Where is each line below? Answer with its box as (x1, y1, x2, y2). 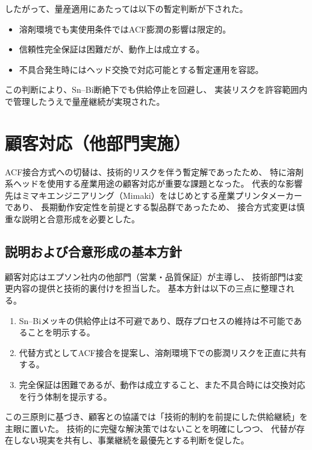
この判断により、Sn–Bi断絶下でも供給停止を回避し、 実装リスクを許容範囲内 (5, 83, 308, 96)
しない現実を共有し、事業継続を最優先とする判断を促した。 (13, 434, 249, 446)
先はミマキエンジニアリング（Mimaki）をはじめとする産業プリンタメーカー (5, 189, 302, 201)
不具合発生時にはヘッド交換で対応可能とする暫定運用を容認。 (19, 63, 264, 75)
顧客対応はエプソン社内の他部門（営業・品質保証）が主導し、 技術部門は (5, 270, 295, 283)
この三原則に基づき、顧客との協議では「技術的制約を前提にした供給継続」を (5, 410, 308, 423)
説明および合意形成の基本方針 (5, 242, 182, 261)
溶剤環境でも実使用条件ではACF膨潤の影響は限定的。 (19, 22, 231, 35)
